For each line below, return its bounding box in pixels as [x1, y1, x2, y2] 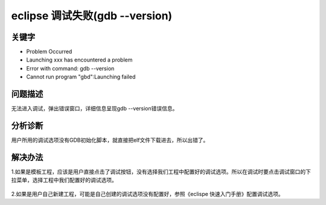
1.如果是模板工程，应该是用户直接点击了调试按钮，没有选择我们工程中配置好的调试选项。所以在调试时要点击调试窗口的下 [11, 168, 311, 175]
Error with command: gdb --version [26, 65, 115, 72]
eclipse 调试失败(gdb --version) [11, 9, 173, 22]
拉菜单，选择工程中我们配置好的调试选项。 [11, 177, 117, 184]
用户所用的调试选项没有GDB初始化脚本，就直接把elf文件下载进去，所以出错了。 [11, 136, 209, 144]
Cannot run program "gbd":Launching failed [26, 73, 136, 81]
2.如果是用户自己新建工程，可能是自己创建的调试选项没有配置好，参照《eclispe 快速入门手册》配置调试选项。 [11, 190, 284, 197]
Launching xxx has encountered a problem [26, 56, 133, 63]
